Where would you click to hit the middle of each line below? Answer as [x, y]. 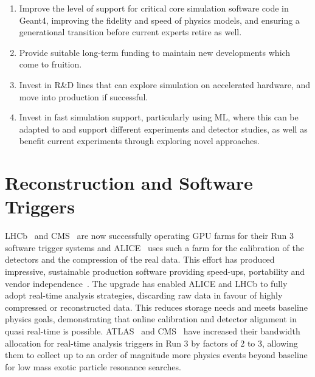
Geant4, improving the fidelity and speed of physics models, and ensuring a [159, 20]
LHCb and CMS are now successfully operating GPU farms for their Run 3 [149, 236]
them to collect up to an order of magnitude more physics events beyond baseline [156, 355]
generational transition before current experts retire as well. [130, 32]
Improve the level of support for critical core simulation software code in [154, 8]
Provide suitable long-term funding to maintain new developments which [155, 52]
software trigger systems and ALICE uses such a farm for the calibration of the [154, 247]
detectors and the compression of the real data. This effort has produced [140, 259]
